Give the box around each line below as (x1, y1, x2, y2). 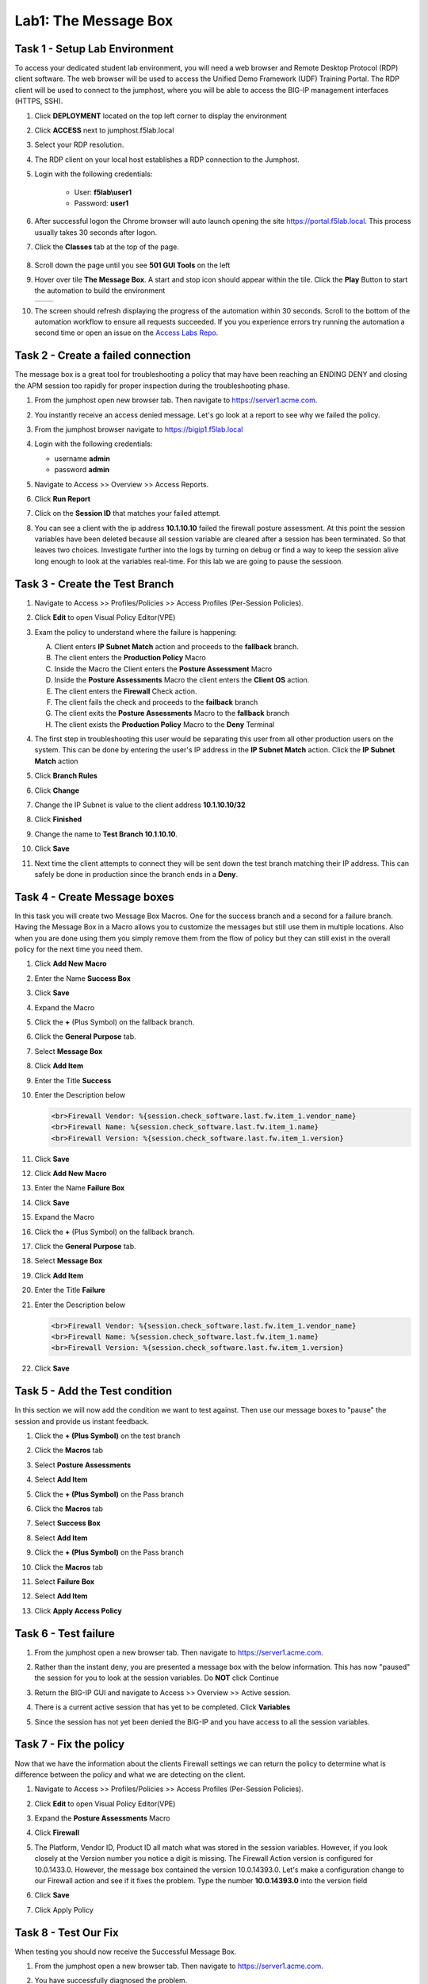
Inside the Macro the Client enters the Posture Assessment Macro (54, 663, 273, 674)
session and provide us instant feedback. (14, 1417, 150, 1426)
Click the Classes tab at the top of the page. (34, 242, 180, 252)
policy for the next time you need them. (14, 944, 143, 954)
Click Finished (34, 814, 82, 825)
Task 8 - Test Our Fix (14, 1925, 119, 1940)
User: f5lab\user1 (74, 187, 132, 197)
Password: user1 (74, 198, 129, 208)
